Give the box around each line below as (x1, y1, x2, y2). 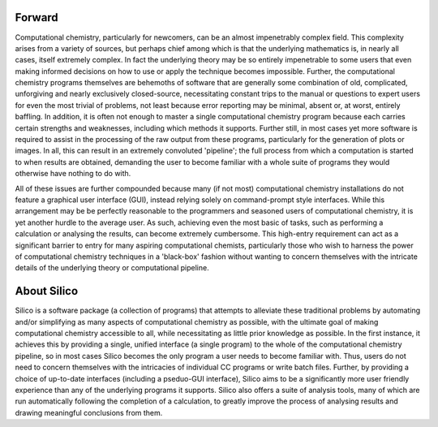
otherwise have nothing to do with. (15, 169, 131, 179)
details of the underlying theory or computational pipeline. (15, 263, 210, 273)
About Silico (15, 284, 79, 298)
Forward (15, 11, 58, 24)
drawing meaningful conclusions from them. (15, 408, 163, 417)
